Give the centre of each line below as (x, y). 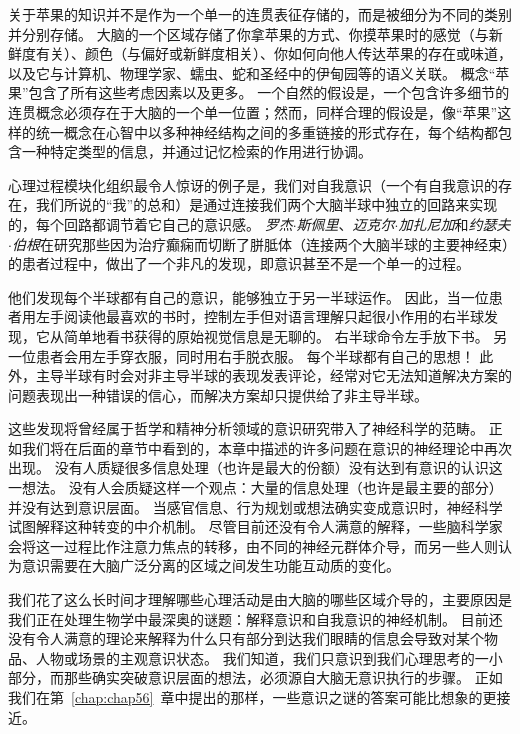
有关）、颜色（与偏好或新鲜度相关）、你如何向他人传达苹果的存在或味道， (273, 53)
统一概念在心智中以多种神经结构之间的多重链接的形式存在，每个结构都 (266, 131)
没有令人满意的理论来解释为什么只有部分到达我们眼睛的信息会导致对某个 (246, 638)
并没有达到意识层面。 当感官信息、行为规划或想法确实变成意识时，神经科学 (255, 506)
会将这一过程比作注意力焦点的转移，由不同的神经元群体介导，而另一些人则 (253, 545)
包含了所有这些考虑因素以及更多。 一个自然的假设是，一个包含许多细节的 (269, 92)
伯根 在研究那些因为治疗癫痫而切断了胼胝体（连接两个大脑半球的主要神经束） (260, 243)
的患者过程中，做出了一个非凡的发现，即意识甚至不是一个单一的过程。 (239, 263)
